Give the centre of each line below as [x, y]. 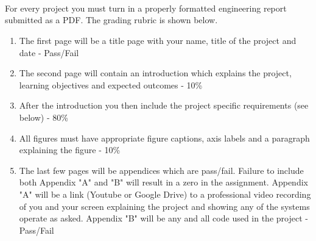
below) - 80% [44, 117]
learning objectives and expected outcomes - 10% [111, 85]
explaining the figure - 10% [70, 150]
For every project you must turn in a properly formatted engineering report [146, 8]
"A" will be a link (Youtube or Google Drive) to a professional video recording [165, 194]
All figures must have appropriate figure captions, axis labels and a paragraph [164, 138]
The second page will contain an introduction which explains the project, [155, 73]
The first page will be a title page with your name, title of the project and [158, 40]
